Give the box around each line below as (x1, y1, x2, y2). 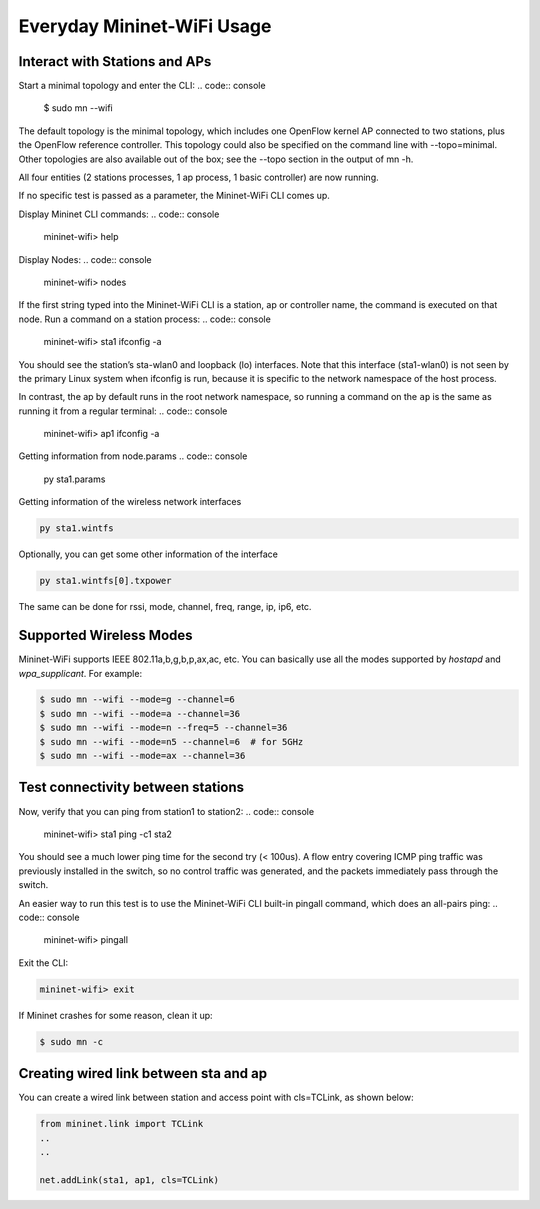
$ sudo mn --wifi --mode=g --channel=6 (39, 694, 235, 705)
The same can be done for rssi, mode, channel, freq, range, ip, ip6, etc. (18, 601, 312, 613)
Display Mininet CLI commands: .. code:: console (18, 208, 220, 220)
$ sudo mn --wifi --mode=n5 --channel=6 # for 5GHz (39, 736, 304, 747)
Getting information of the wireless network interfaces (18, 496, 242, 508)
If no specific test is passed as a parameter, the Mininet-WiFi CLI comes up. (18, 190, 330, 202)
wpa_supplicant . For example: (18, 667, 143, 679)
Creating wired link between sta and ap (18, 1065, 268, 1082)
